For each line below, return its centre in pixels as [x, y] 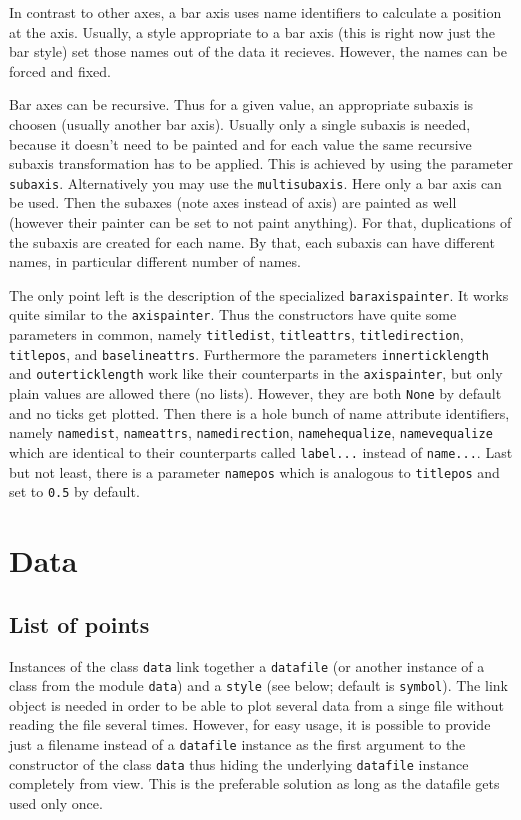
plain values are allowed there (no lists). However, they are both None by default [255, 393]
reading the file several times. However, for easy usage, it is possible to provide [250, 724]
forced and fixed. [60, 70]
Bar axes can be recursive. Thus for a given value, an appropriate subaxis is [241, 104]
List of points [79, 623]
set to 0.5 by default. [74, 491]
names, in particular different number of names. [155, 261]
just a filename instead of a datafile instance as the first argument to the [237, 744]
